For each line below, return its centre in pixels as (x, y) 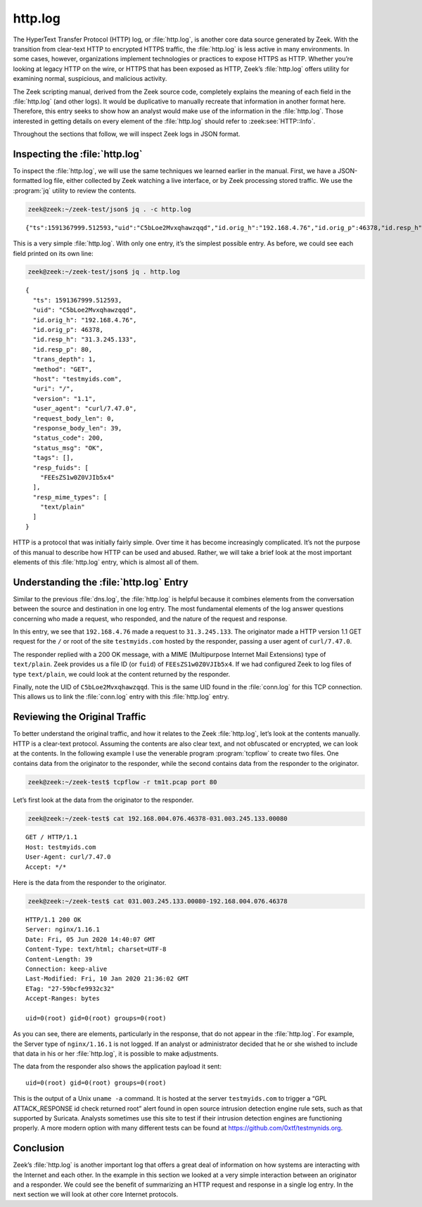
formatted (27, 181)
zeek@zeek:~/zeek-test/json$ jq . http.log (104, 272)
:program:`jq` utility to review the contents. (75, 191)
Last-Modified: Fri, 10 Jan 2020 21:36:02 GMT (107, 979)
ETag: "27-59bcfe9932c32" (70, 989)
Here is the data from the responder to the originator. (90, 883)
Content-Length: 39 (59, 959)
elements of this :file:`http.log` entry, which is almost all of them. (106, 562)
